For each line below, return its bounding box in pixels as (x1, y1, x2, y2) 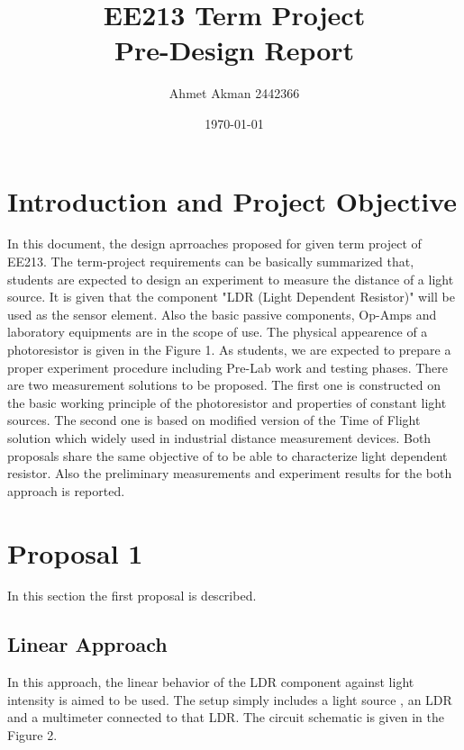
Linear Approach (7, 630, 168, 658)
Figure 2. (7, 726, 58, 745)
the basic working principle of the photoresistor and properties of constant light (7, 393, 447, 411)
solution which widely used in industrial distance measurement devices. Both (7, 428, 432, 447)
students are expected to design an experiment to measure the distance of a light (7, 269, 454, 288)
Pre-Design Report (114, 32, 355, 68)
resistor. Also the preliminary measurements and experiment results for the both (7, 464, 452, 483)
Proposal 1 (7, 534, 143, 571)
